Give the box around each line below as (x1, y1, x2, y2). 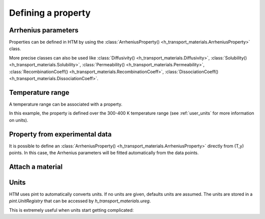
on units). (9, 117, 28, 123)
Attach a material (9, 163, 63, 171)
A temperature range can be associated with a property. (9, 101, 123, 107)
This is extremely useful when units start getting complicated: (9, 207, 134, 213)
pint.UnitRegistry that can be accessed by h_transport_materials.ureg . (9, 198, 151, 204)
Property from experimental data (9, 130, 112, 138)
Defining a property (9, 7, 91, 18)
